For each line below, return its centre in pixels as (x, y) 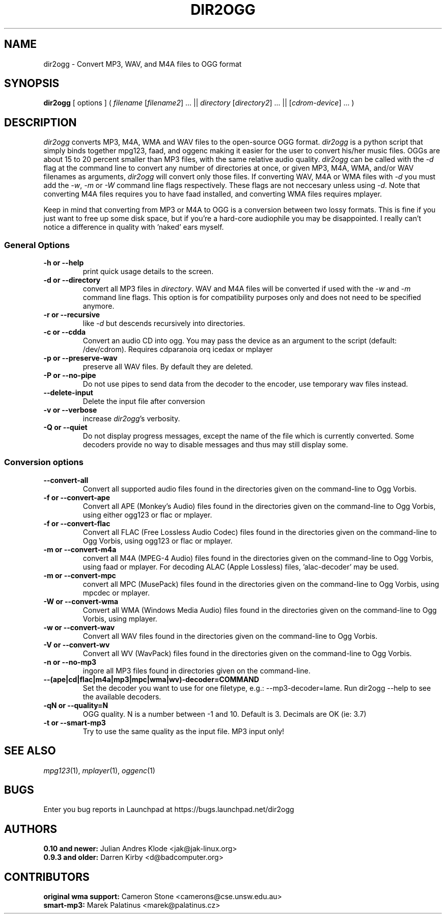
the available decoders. (122, 696)
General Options (37, 245)
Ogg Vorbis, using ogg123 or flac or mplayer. (158, 541)
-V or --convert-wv (77, 644)
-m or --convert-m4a (80, 549)
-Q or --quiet (65, 427)
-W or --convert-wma (81, 601)
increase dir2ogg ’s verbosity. (131, 419)
